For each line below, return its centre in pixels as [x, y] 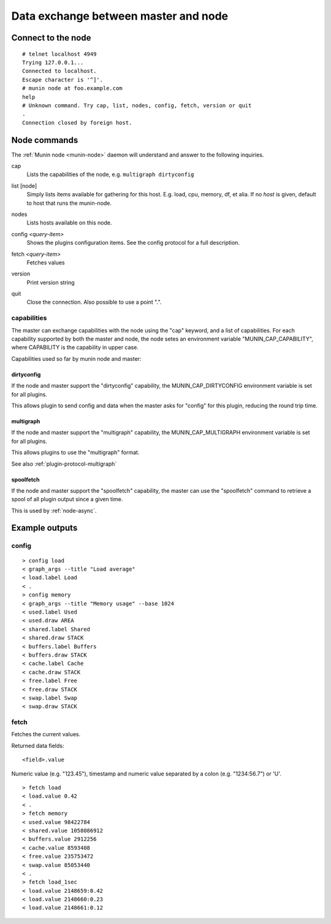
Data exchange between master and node [120, 16]
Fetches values [46, 262]
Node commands [45, 140]
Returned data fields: [38, 745]
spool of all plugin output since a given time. [67, 499]
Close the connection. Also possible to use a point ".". [94, 302]
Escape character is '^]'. [63, 79]
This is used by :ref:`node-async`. [54, 510]
